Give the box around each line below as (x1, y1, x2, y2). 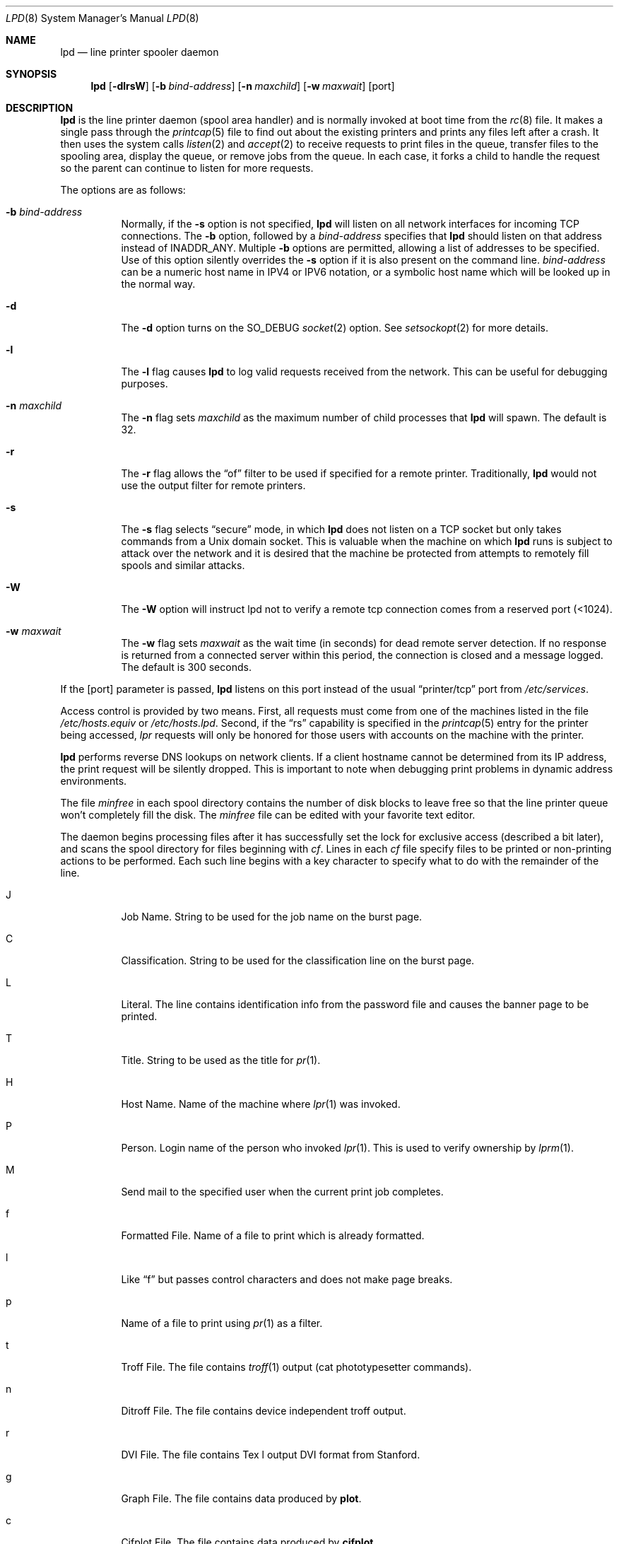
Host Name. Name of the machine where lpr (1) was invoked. (121, 1098, 401, 1110)
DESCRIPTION (6, 102, 73, 114)
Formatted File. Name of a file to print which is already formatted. (121, 1229, 425, 1241)
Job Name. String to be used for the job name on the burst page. (121, 911, 423, 923)
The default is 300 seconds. (121, 661, 252, 673)
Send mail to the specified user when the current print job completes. (121, 1186, 444, 1198)
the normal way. (121, 278, 196, 290)
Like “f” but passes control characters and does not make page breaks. (121, 1273, 453, 1285)
